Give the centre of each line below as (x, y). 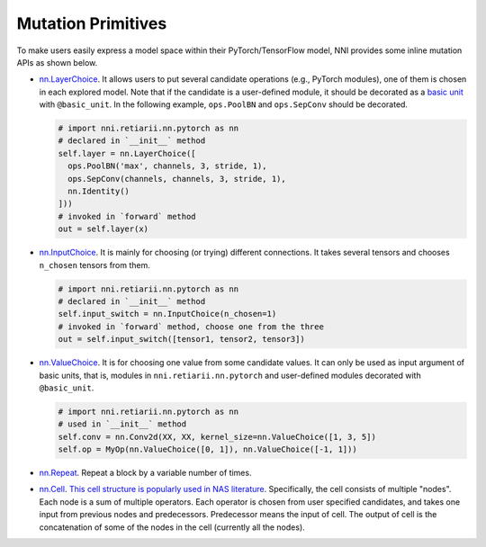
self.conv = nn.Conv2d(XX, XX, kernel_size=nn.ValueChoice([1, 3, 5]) (217, 437)
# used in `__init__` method (122, 424)
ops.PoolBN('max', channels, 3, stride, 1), (167, 166)
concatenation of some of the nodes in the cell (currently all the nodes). (172, 527)
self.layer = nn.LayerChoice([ (127, 153)
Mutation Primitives (92, 23)
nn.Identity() (99, 192)
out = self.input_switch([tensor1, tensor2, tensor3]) (181, 339)
